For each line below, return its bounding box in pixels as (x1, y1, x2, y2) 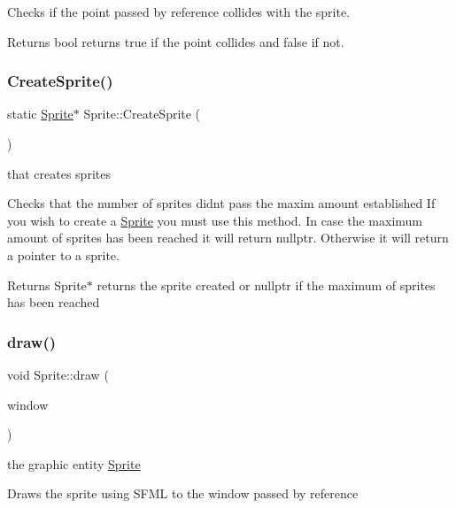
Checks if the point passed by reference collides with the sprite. (7, 3, 351, 20)
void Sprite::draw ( (7, 365, 109, 383)
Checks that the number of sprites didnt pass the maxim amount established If (7, 194, 436, 212)
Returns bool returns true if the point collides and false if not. (7, 32, 344, 50)
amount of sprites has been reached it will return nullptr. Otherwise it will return (7, 228, 449, 247)
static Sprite (7, 104, 73, 123)
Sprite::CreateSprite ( (83, 104, 201, 123)
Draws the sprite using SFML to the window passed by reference (7, 484, 359, 503)
